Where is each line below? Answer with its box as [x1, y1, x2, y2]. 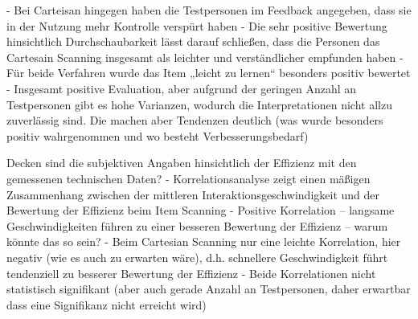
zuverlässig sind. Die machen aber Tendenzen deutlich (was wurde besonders [6, 112, 383, 129]
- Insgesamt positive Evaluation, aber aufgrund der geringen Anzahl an [6, 80, 357, 96]
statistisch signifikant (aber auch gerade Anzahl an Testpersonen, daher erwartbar [6, 280, 411, 297]
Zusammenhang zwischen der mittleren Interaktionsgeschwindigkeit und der [6, 186, 380, 202]
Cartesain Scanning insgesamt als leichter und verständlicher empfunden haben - [6, 48, 404, 65]
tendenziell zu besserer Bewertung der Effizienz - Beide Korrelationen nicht [6, 264, 376, 281]
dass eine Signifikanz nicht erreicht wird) [6, 296, 207, 313]
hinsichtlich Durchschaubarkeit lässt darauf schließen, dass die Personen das [6, 33, 380, 50]
